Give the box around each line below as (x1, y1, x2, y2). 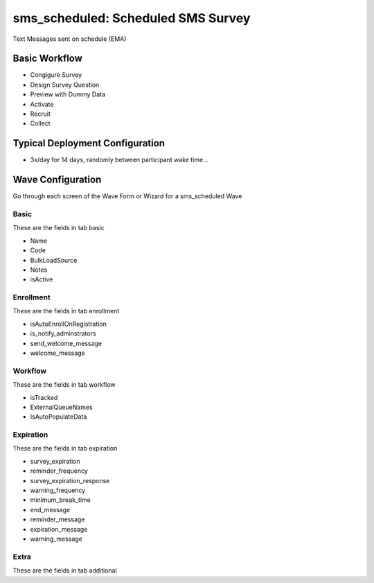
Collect (30, 119, 51, 128)
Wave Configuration (12, 174, 102, 186)
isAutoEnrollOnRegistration (30, 320, 107, 328)
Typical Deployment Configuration (12, 137, 166, 149)
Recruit (30, 110, 51, 118)
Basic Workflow (12, 53, 83, 64)
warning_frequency (30, 486, 86, 495)
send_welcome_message (30, 339, 103, 347)
